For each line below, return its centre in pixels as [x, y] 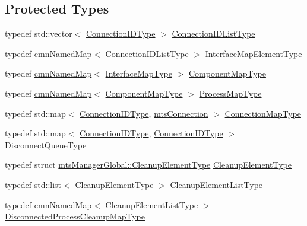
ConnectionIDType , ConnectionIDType [151, 133]
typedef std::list [33, 184]
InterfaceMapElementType [254, 53]
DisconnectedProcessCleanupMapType [75, 216]
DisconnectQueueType [46, 144]
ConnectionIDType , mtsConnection [144, 113]
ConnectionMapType [263, 113]
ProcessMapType [230, 93]
